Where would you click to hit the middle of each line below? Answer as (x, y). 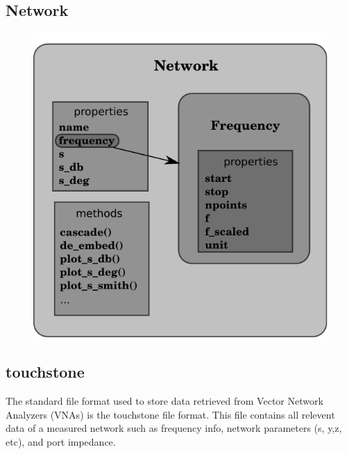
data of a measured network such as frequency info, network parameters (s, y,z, (174, 428)
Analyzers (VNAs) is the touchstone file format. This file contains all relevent (170, 414)
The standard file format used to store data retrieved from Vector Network (164, 401)
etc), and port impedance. (61, 441)
